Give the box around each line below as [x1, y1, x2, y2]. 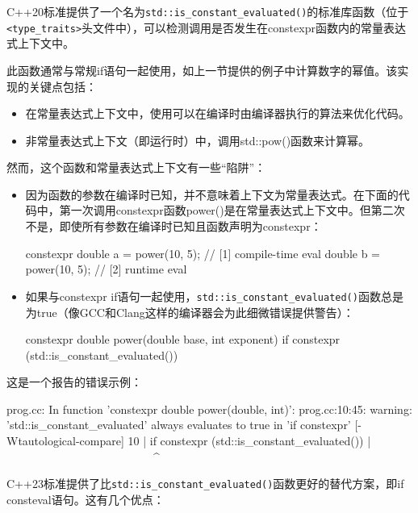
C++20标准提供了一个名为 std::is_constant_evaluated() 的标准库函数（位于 [6, 3, 409, 19]
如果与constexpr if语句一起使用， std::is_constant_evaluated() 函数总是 [25, 287, 403, 304]
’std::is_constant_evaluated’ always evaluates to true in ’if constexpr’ [6, 416, 351, 433]
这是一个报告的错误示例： [6, 373, 142, 390]
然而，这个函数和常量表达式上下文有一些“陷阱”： [6, 159, 266, 176]
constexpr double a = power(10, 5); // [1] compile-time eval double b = [25, 244, 380, 261]
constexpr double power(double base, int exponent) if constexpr [25, 331, 341, 348]
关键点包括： [28, 77, 97, 94]
